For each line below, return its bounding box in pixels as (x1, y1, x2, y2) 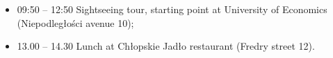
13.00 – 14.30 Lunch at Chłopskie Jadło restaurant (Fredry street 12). (17, 39, 315, 53)
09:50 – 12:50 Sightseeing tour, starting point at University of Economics (17, 2, 327, 16)
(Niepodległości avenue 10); (17, 15, 134, 30)
